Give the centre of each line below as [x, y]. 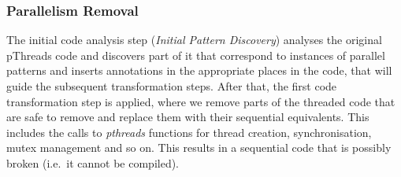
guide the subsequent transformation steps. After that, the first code [172, 86]
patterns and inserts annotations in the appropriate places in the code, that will [199, 70]
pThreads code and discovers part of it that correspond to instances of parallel [196, 55]
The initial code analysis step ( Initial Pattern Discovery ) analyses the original [194, 40]
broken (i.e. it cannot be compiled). [93, 162]
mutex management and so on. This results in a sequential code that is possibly [199, 147]
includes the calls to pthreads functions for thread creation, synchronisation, [189, 132]
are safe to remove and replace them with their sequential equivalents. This [188, 117]
